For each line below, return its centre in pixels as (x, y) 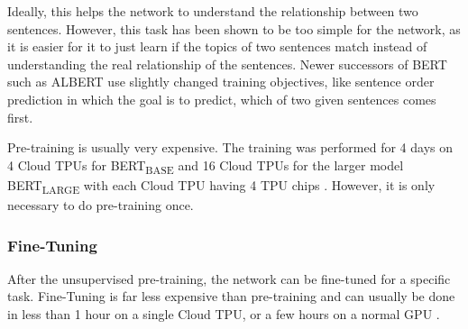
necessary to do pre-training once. (101, 205)
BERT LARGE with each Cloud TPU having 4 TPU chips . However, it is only (221, 186)
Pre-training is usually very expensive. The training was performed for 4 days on (230, 147)
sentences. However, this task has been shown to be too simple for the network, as (234, 28)
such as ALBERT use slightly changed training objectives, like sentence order (221, 82)
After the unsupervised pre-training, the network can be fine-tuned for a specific (229, 278)
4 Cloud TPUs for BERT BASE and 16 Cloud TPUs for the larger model (206, 166)
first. (20, 117)
